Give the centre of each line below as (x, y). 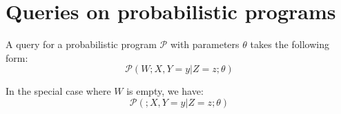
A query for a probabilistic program (81, 44)
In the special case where (58, 91)
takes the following (290, 44)
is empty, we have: (165, 91)
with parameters (205, 44)
